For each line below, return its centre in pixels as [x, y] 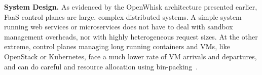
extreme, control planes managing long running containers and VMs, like [117, 46]
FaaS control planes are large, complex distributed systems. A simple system [123, 16]
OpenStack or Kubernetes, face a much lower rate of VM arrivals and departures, [130, 56]
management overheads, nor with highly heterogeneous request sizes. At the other [131, 36]
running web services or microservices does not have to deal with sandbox [119, 27]
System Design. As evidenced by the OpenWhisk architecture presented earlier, [131, 7]
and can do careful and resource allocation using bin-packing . [101, 66]
